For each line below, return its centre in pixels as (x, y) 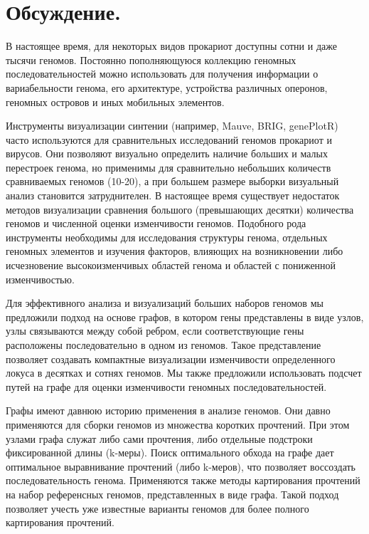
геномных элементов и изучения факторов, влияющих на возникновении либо (175, 251)
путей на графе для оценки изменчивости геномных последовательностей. (166, 386)
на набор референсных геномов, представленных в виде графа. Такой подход (172, 494)
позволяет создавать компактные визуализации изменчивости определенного (171, 358)
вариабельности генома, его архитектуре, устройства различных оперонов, (167, 87)
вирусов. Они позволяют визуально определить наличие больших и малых (167, 153)
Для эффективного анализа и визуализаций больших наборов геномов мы (165, 303)
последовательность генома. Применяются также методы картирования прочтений (183, 480)
